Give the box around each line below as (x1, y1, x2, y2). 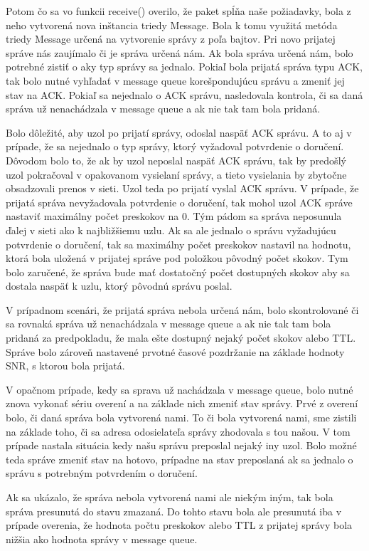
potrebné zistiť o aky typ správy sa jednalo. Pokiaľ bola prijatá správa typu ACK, (6, 59, 363, 74)
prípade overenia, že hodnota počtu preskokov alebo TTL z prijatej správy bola (6, 518, 353, 532)
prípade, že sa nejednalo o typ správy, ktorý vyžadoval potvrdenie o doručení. (6, 139, 344, 154)
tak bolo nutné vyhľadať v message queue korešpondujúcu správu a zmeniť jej (6, 73, 345, 88)
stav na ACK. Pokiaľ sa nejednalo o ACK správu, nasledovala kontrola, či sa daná (6, 87, 363, 102)
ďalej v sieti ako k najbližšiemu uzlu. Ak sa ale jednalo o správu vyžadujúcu (6, 222, 336, 237)
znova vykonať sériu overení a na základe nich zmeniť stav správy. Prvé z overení (6, 396, 358, 411)
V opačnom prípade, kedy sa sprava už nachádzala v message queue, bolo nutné (6, 382, 353, 397)
